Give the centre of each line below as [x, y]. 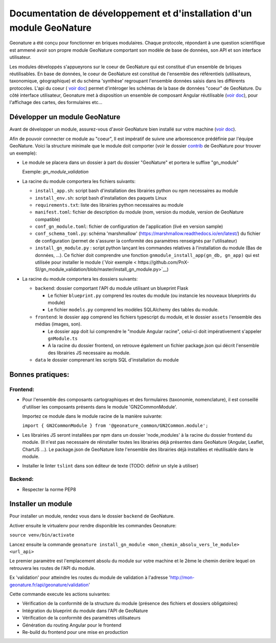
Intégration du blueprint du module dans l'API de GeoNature [85, 610]
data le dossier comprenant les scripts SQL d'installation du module [107, 360]
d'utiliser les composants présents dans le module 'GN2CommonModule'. [100, 406]
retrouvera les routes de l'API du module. [52, 568]
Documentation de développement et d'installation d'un [131, 13]
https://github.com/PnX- [163, 262]
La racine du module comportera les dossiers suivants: [80, 278]
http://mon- [182, 577]
